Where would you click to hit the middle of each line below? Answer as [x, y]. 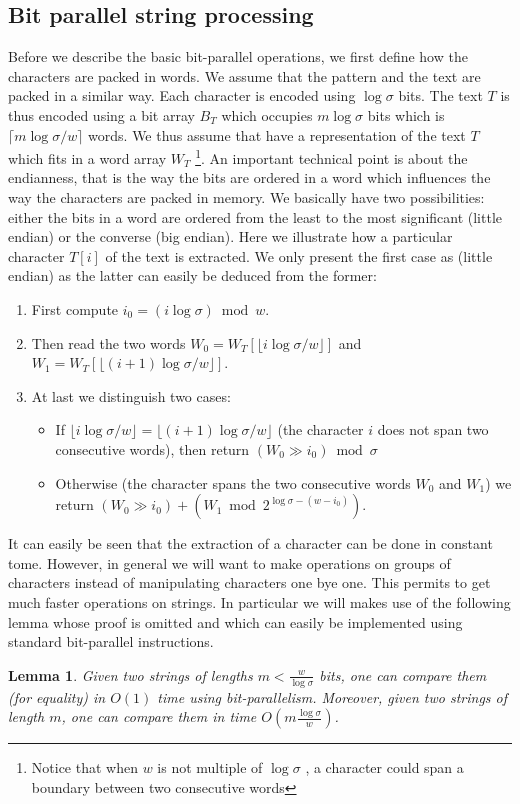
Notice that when [84, 767]
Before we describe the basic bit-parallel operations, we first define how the [238, 56]
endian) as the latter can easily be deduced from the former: [192, 275]
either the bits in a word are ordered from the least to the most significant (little [255, 216]
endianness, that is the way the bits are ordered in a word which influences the [249, 177]
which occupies [267, 114]
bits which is [406, 114]
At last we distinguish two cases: [131, 395]
